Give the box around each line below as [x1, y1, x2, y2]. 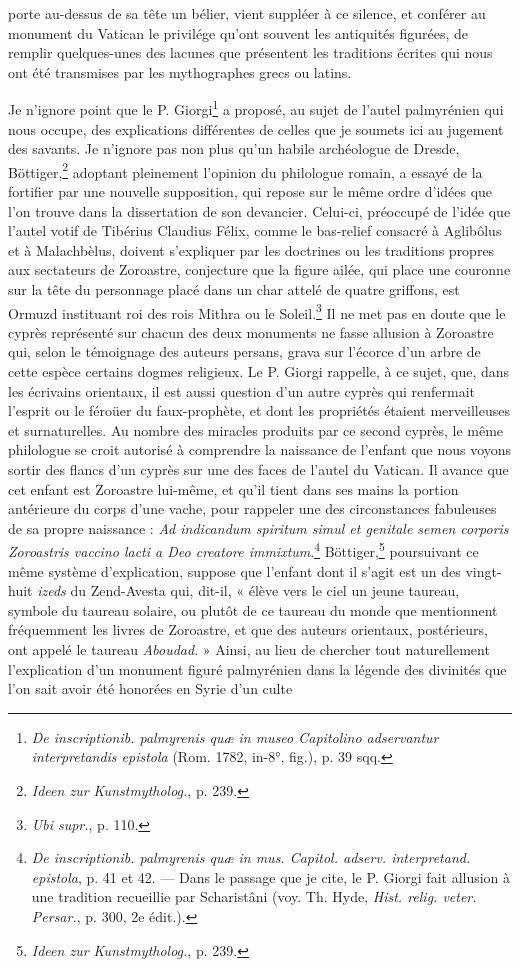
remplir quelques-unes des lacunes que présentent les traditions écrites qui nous [8, 42, 493, 63]
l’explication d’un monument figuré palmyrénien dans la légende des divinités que [8, 658, 507, 679]
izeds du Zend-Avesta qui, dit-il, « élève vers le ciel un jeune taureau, [37, 580, 460, 601]
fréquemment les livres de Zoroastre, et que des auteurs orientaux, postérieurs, [8, 619, 488, 640]
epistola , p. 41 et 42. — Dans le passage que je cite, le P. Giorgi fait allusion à [31, 866, 511, 887]
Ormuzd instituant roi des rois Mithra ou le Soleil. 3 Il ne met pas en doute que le [8, 299, 506, 323]
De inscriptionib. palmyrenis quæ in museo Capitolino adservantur [31, 726, 439, 747]
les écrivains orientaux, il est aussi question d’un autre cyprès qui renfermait [8, 380, 476, 401]
